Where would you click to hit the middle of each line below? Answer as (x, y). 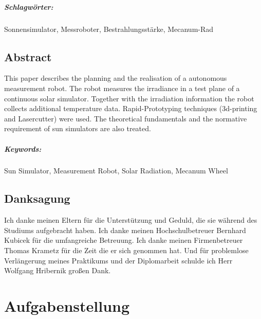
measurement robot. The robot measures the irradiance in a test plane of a (122, 88)
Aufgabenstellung (67, 306)
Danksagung (37, 198)
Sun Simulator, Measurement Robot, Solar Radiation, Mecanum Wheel (116, 171)
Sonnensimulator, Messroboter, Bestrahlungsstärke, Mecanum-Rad (109, 29)
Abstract (28, 56)
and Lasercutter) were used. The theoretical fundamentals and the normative (126, 118)
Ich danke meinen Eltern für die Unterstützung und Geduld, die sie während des (131, 220)
